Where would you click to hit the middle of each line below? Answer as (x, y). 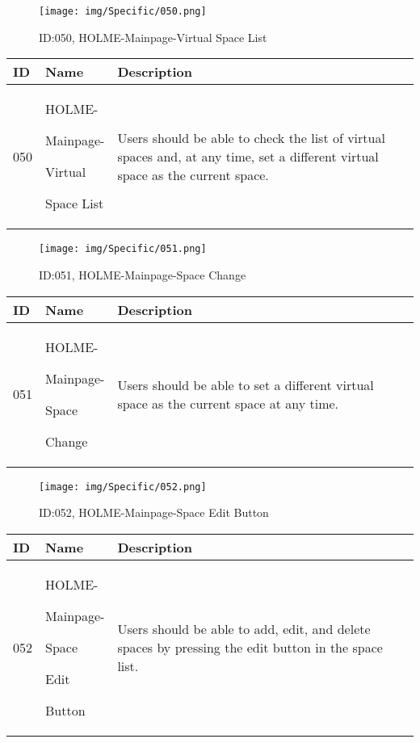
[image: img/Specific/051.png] (123, 249)
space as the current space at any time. (228, 403)
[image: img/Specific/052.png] (123, 487)
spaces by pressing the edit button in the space (250, 647)
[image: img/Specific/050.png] (123, 11)
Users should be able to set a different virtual (246, 384)
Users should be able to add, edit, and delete (244, 628)
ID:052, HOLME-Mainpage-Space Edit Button (154, 512)
